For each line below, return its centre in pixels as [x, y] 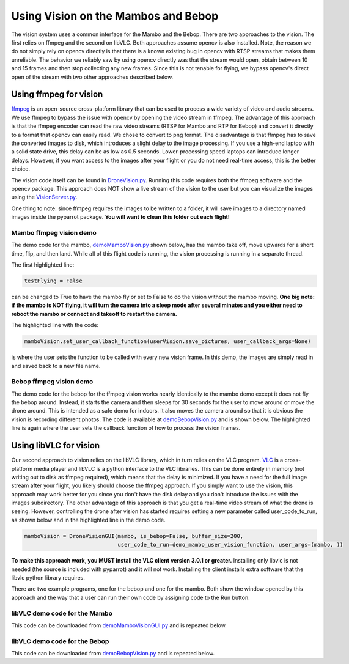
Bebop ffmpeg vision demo [52, 382]
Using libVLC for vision [56, 445]
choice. [21, 169]
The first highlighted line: [43, 265]
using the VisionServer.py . [44, 197]
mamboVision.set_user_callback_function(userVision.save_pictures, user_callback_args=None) [167, 341]
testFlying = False [53, 281]
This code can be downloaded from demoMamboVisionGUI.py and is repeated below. [119, 625]
